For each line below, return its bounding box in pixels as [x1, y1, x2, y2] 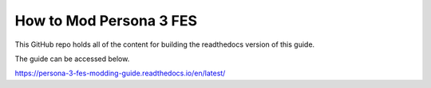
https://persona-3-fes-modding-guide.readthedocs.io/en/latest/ [14, 68, 226, 78]
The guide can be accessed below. [14, 54, 130, 63]
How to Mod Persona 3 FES [14, 12, 198, 29]
